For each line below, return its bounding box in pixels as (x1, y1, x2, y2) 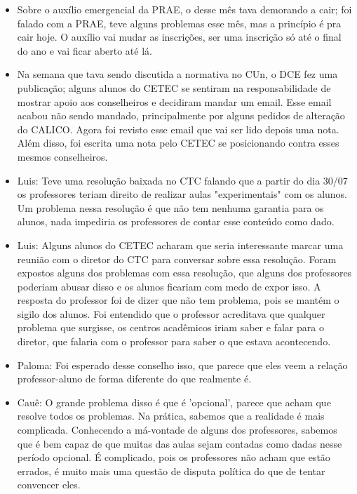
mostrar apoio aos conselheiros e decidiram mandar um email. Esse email (17, 94, 332, 109)
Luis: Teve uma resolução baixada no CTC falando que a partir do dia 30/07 (17, 173, 348, 187)
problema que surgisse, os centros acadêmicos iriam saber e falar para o (17, 320, 324, 335)
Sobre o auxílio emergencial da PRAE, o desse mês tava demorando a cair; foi (17, 2, 352, 16)
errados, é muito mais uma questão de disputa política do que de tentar (17, 463, 325, 478)
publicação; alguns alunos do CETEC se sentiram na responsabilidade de (17, 80, 331, 95)
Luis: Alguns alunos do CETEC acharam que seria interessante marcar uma (17, 237, 344, 252)
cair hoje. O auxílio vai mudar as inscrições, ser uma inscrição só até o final (17, 29, 342, 44)
